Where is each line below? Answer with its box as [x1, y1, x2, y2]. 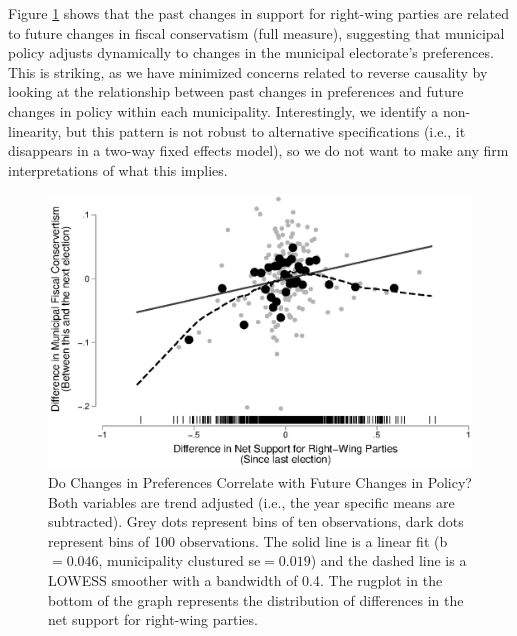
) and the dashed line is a [310, 550, 467, 571]
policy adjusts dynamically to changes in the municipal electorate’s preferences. [8, 42, 494, 63]
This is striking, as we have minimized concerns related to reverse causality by [8, 61, 488, 82]
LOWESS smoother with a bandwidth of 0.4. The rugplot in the [48, 570, 443, 591]
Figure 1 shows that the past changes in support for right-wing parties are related [8, 3, 510, 23]
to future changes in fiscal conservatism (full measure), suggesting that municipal [8, 22, 505, 43]
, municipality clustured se [98, 550, 261, 571]
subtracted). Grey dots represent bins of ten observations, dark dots [48, 511, 464, 532]
